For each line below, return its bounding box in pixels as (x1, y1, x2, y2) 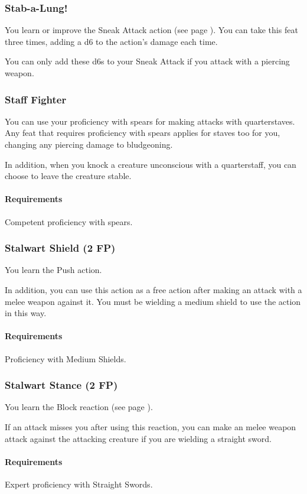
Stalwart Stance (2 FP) (5, 378, 118, 392)
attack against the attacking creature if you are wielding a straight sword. (5, 432, 272, 444)
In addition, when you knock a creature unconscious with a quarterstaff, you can (5, 158, 296, 170)
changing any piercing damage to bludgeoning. (5, 138, 173, 150)
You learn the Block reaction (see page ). (5, 401, 153, 413)
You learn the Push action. (5, 264, 102, 276)
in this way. (5, 307, 47, 319)
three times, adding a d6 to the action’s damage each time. (5, 35, 218, 47)
